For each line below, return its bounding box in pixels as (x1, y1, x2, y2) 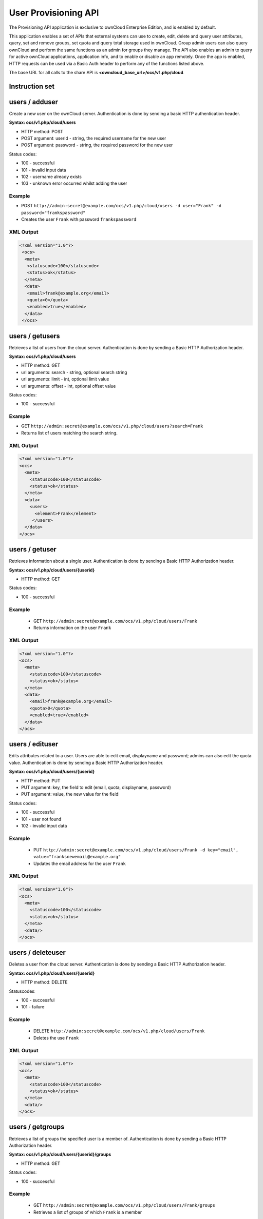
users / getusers (9, 332, 60, 340)
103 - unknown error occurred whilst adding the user (21, 180, 128, 186)
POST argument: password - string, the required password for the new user (21, 142, 173, 148)
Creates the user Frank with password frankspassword (21, 216, 136, 222)
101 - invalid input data (21, 167, 66, 173)
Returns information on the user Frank (33, 625, 112, 631)
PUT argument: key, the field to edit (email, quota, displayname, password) (21, 785, 171, 790)
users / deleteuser (9, 948, 66, 957)
